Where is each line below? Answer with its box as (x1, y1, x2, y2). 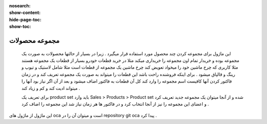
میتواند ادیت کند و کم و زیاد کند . (21, 85, 80, 91)
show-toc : (9, 24, 31, 30)
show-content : (9, 10, 41, 16)
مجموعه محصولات (9, 36, 60, 44)
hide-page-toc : (9, 16, 42, 22)
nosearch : (9, 3, 31, 8)
